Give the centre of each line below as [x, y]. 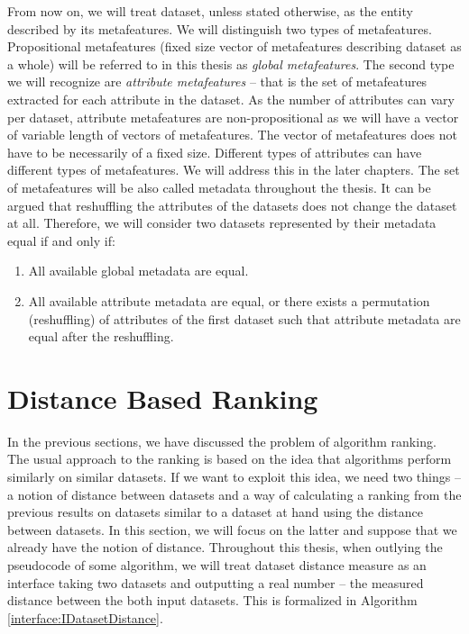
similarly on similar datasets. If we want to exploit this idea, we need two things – [234, 476]
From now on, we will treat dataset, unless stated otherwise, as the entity [210, 11]
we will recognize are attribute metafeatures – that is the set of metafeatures [217, 82]
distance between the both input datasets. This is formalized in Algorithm [212, 600]
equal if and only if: [61, 240]
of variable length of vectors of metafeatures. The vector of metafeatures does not [233, 135]
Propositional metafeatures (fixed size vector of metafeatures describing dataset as [234, 46]
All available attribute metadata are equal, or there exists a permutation [229, 300]
